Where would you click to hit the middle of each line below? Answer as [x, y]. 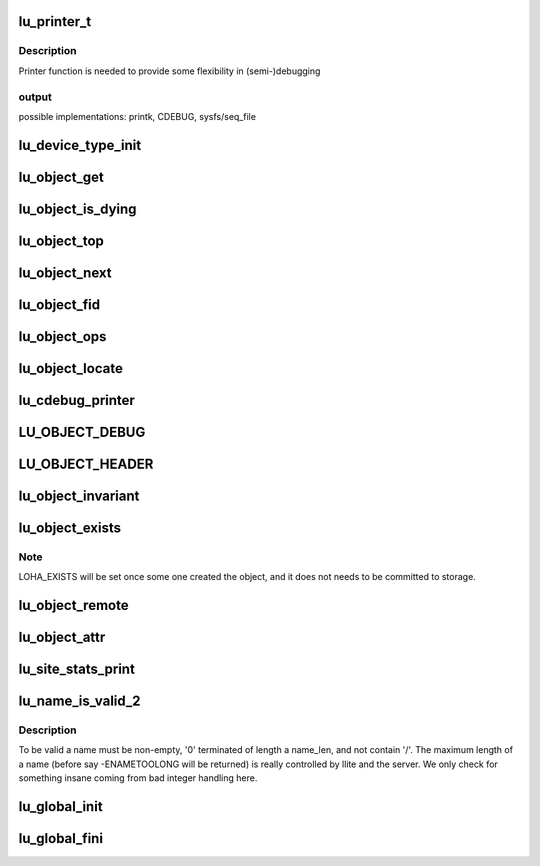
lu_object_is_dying [77, 208]
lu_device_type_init [80, 145]
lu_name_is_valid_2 [79, 701]
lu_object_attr [62, 637]
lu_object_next [65, 272]
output [35, 97]
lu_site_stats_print [76, 669]
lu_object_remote [73, 605]
